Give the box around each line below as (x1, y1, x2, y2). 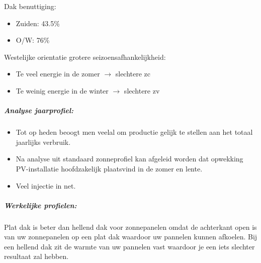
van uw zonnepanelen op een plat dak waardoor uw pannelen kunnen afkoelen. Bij (4, 231, 257, 242)
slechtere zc (115, 68, 151, 79)
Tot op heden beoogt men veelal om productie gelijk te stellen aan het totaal (16, 127, 253, 137)
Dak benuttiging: (4, 1, 56, 11)
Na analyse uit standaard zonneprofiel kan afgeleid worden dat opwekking (16, 153, 243, 164)
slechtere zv (124, 85, 160, 96)
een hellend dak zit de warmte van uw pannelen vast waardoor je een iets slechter (4, 241, 255, 251)
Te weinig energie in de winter (16, 85, 109, 96)
